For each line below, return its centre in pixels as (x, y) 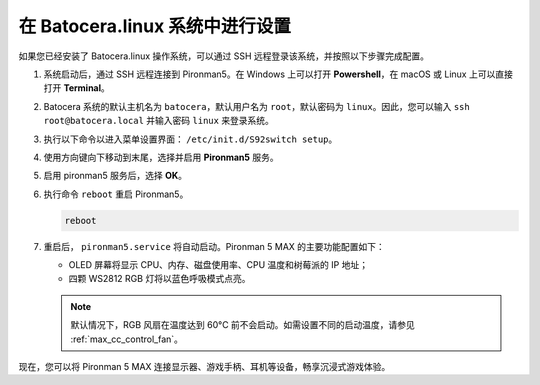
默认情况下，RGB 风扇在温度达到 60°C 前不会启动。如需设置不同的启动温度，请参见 (242, 325)
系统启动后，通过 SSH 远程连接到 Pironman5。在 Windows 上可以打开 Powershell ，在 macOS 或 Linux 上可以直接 (278, 74)
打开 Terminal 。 (76, 88)
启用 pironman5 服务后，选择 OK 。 (115, 176)
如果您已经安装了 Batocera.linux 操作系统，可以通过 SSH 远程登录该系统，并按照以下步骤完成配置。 (224, 56)
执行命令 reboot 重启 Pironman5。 (116, 194)
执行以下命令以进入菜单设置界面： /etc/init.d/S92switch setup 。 (190, 139)
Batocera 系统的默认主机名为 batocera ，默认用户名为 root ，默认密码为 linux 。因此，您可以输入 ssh (256, 106)
